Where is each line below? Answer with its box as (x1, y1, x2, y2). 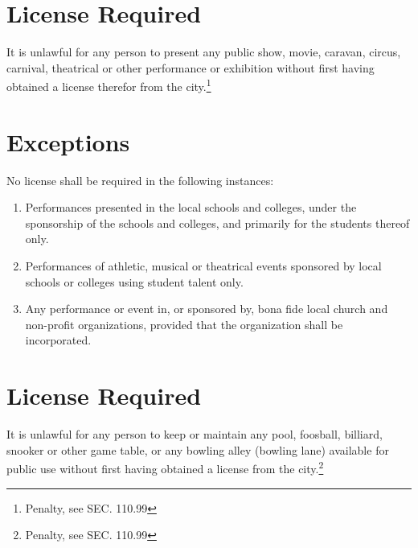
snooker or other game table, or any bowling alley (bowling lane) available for (6, 441, 389, 458)
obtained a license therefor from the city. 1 (6, 76, 211, 94)
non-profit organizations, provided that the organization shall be (25, 315, 343, 332)
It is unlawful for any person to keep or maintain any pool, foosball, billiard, (6, 426, 383, 443)
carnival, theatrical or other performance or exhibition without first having (6, 59, 375, 76)
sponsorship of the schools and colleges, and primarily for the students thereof (25, 214, 410, 231)
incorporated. (25, 332, 92, 348)
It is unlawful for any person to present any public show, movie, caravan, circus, (6, 43, 401, 60)
